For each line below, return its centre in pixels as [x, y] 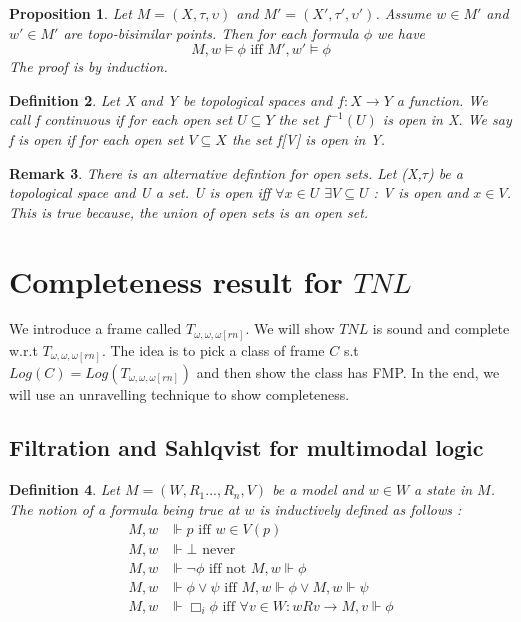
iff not [227, 568]
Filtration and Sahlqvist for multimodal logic [246, 447]
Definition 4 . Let [64, 489]
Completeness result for [176, 280]
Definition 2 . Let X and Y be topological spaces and [171, 99]
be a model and [318, 489]
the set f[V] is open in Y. [308, 138]
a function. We [442, 99]
